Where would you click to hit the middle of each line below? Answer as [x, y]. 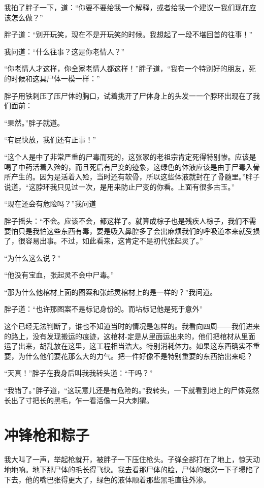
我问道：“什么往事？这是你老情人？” [64, 51]
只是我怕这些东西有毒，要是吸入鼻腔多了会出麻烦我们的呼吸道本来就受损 [139, 231]
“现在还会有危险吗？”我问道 [50, 204]
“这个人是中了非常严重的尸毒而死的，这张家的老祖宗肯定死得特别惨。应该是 [130, 156]
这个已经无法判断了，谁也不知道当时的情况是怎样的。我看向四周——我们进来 [132, 326]
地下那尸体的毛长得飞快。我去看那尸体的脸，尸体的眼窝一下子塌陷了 [146, 469]
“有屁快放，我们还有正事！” [50, 140]
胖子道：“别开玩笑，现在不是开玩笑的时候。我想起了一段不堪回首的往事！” [128, 34]
